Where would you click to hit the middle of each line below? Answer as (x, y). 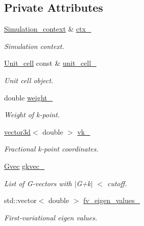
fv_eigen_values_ (111, 200)
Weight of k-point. (32, 115)
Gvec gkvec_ (24, 166)
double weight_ (28, 97)
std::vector (20, 200)
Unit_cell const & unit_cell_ (50, 63)
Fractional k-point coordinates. (51, 149)
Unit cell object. (29, 80)
